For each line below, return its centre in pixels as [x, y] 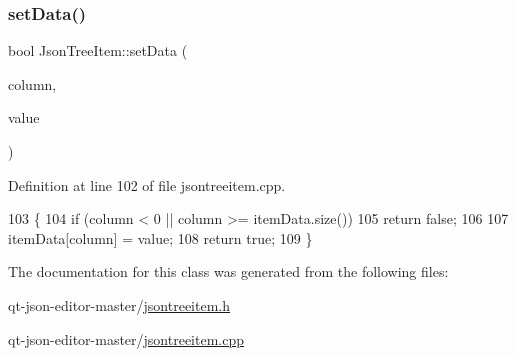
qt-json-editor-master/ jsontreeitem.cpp [126, 338]
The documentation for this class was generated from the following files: [228, 271]
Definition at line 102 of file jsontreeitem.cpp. [147, 184]
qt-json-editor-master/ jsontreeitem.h [119, 304]
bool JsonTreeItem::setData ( [98, 50]
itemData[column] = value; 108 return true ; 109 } [160, 237]
